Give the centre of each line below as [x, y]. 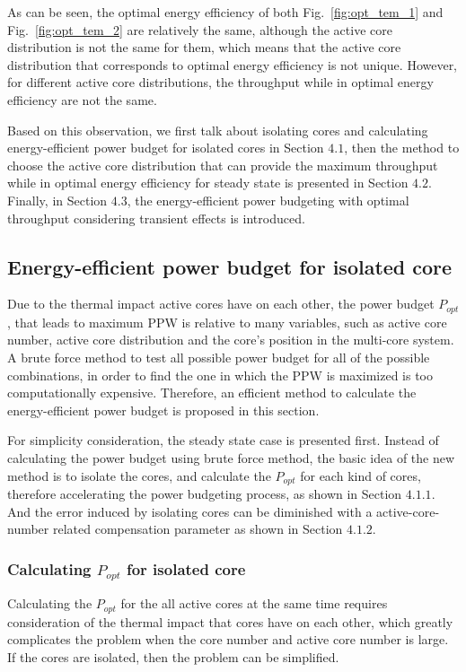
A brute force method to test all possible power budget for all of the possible [219, 357]
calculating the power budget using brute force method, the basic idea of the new [231, 457]
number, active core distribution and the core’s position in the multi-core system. [231, 340]
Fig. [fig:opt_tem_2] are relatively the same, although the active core [200, 29]
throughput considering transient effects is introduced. [156, 218]
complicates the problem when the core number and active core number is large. [228, 639]
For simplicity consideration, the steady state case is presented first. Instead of [223, 440]
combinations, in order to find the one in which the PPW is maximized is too [220, 375]
